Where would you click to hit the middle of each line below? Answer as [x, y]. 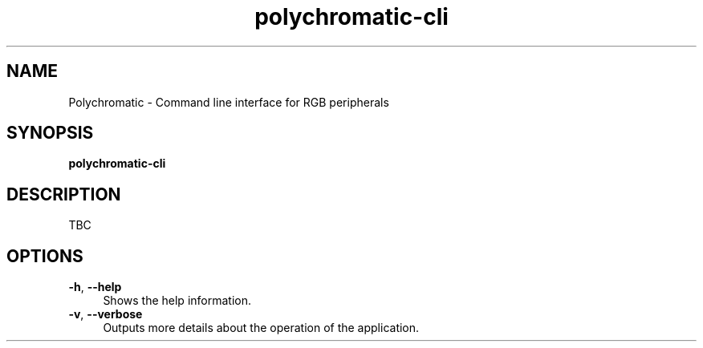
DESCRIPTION [64, 194]
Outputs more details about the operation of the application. [261, 328]
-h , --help [95, 287]
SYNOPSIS [50, 133]
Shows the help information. [177, 301]
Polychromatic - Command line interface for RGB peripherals [229, 102]
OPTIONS [45, 256]
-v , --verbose [106, 314]
